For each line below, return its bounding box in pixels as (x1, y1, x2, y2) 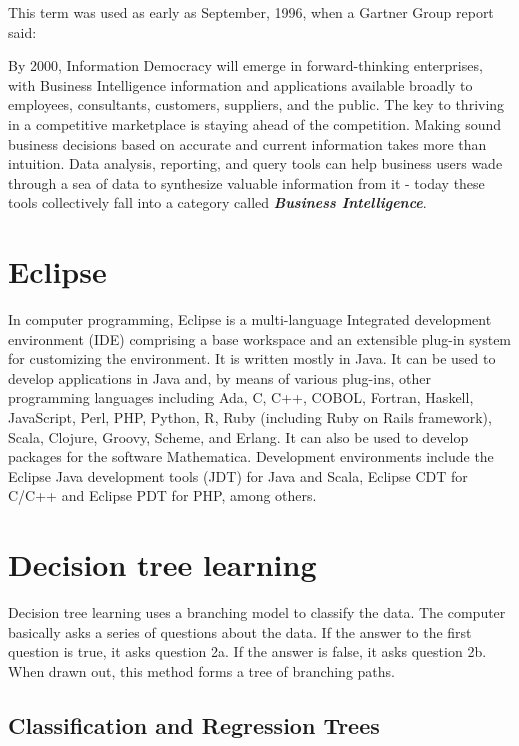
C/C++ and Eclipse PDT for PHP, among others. (8, 485, 317, 506)
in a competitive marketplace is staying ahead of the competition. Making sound (8, 113, 501, 134)
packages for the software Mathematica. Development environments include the (8, 446, 494, 467)
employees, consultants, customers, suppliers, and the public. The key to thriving (8, 94, 505, 115)
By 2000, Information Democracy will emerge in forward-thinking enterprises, (8, 55, 483, 76)
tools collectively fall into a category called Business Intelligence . (8, 192, 427, 213)
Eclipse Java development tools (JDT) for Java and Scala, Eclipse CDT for (8, 465, 468, 486)
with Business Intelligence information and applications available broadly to (8, 74, 473, 95)
